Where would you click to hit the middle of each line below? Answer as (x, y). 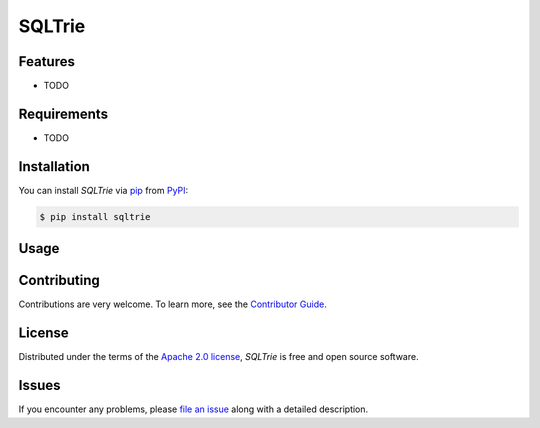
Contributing (59, 280)
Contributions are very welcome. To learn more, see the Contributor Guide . (172, 304)
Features (46, 61)
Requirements (63, 113)
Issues (39, 385)
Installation (54, 166)
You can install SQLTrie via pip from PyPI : (103, 190)
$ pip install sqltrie (95, 216)
